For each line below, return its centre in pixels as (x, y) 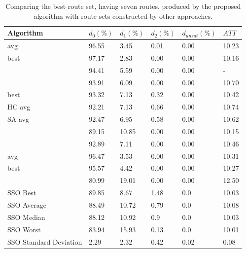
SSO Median (26, 217)
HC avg (19, 107)
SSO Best (22, 193)
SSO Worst (24, 229)
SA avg (18, 119)
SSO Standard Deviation (45, 241)
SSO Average (27, 205)
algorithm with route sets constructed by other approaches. (123, 16)
